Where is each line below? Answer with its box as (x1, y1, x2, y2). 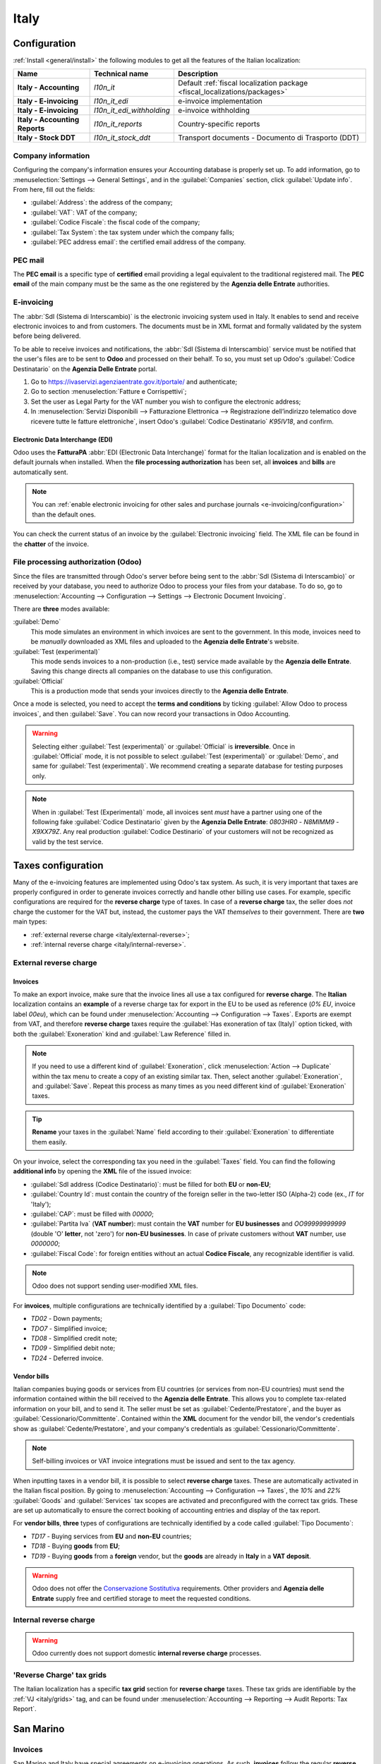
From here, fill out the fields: (13, 185, 95, 193)
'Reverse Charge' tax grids (13, 1669, 107, 1679)
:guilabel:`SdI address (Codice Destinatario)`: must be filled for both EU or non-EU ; (30, 1180, 272, 1188)
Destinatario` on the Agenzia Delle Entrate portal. (13, 364, 158, 373)
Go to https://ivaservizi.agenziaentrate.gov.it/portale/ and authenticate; (30, 377, 238, 386)
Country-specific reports (177, 119, 260, 129)
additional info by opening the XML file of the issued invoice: (13, 1167, 192, 1176)
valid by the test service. (32, 837, 104, 846)
